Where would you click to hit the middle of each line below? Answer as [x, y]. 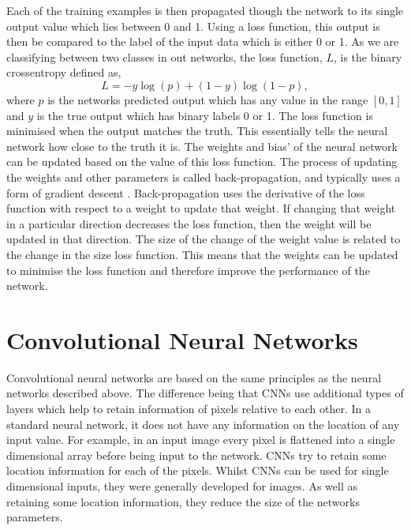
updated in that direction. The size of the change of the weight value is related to [204, 239]
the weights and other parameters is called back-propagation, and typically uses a [204, 177]
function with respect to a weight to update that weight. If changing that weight [201, 208]
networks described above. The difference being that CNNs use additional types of [205, 393]
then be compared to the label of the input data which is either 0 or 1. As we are [203, 41]
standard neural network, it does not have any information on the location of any [203, 424]
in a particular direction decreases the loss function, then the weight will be [189, 223]
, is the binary [368, 56]
